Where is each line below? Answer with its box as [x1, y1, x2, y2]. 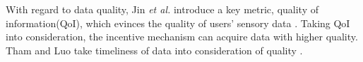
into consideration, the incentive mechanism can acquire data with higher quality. [6, 29, 358, 44]
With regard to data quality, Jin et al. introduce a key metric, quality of [6, 2, 319, 16]
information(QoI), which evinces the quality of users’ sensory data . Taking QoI [6, 15, 350, 30]
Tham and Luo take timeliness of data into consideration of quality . [6, 42, 303, 57]
